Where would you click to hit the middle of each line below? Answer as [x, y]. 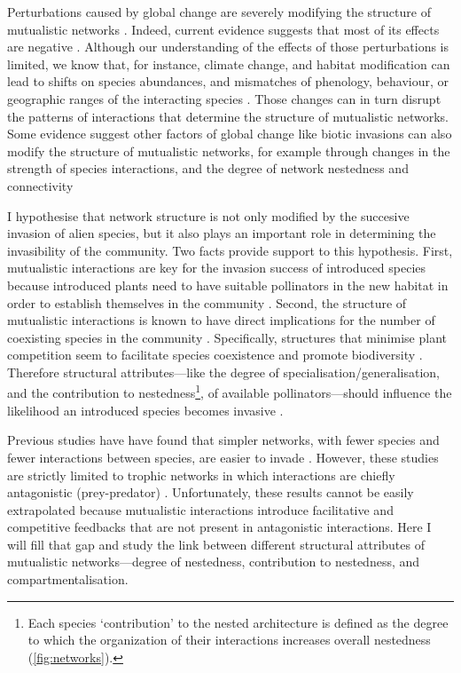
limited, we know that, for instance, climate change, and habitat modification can [229, 63]
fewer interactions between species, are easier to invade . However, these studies [223, 457]
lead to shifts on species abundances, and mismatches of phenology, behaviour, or [228, 81]
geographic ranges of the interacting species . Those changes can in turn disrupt [224, 98]
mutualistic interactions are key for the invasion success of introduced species [217, 268]
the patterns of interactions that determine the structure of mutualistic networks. [228, 116]
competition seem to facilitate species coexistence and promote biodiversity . [215, 355]
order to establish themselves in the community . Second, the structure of [207, 302]
